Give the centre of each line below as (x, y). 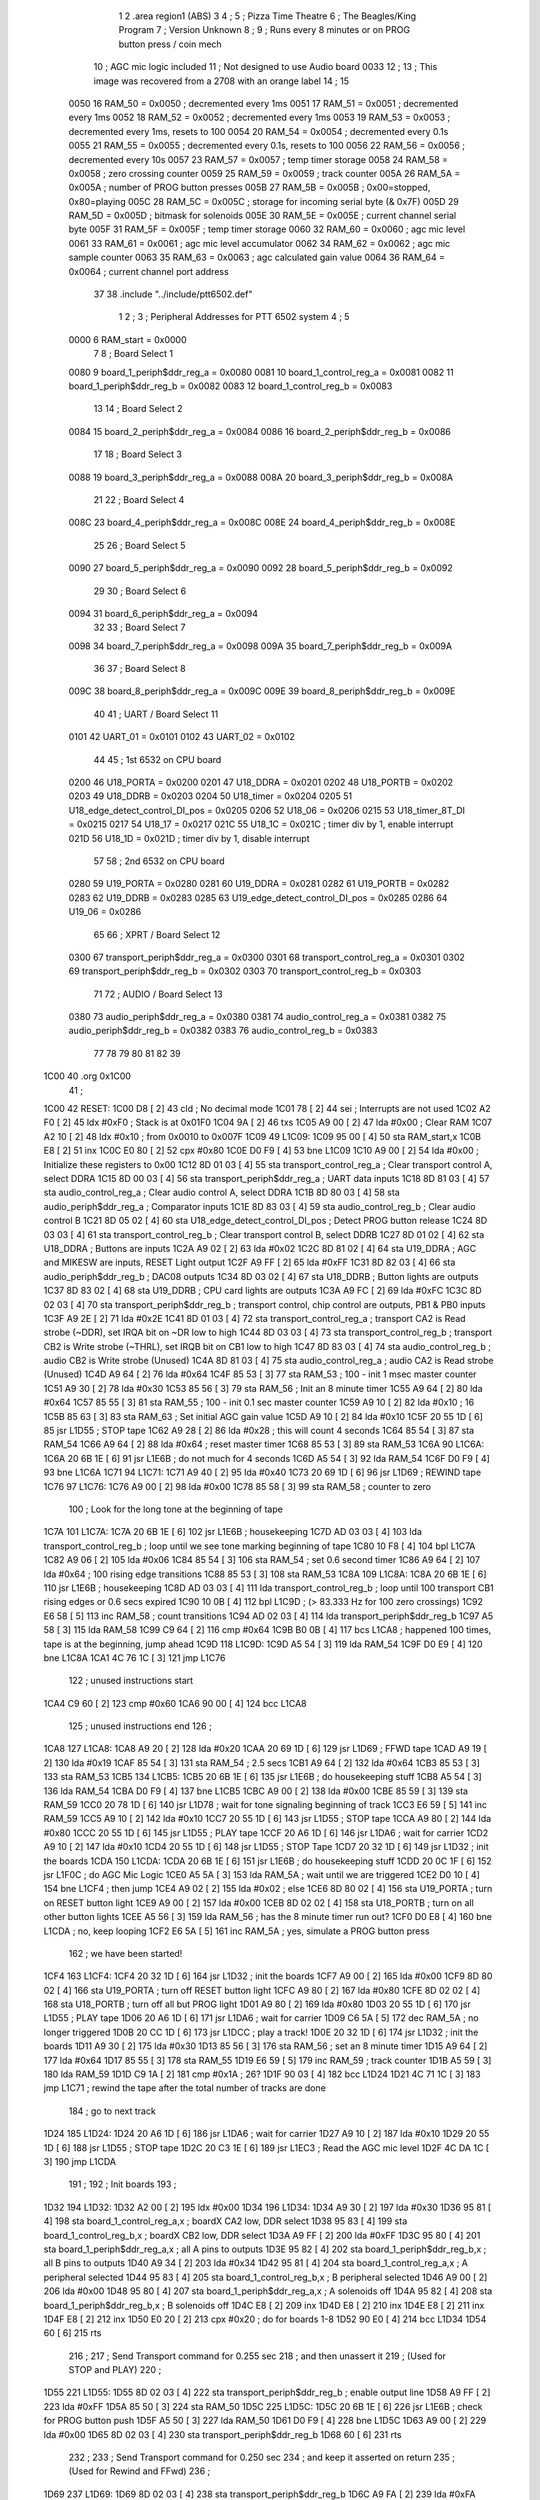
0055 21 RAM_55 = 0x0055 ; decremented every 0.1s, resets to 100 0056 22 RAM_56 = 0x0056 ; (266, 146)
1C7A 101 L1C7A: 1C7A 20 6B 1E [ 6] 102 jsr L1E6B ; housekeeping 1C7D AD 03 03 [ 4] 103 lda (232, 1532)
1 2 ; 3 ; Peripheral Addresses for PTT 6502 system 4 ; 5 (234, 317)
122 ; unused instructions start (131, 1681)
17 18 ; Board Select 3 (137, 454)
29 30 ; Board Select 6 (140, 591)
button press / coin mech (170, 44)
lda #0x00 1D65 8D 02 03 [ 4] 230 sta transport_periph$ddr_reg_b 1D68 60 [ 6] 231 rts (222, 2434)
